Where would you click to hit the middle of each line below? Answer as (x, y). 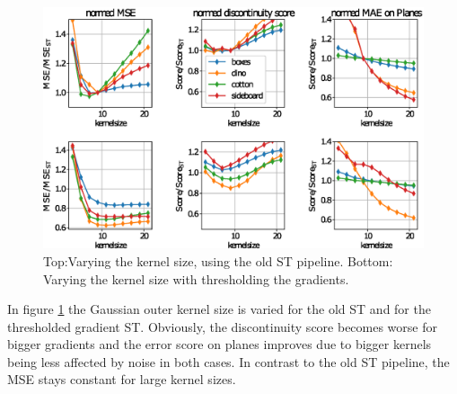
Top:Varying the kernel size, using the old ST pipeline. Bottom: (218, 260)
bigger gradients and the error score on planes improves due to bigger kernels (220, 344)
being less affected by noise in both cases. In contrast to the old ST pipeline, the (228, 361)
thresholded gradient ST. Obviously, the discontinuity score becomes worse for (222, 326)
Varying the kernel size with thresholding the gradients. (196, 278)
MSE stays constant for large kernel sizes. (122, 379)
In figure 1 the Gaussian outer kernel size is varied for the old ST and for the (219, 309)
